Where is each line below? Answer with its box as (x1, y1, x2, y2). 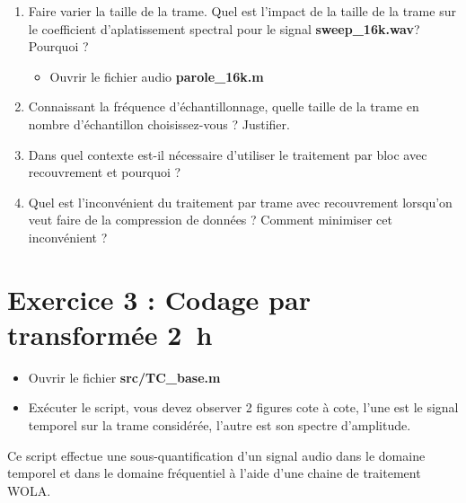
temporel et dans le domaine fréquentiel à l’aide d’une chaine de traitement (7, 463, 421, 482)
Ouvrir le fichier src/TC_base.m (28, 367, 221, 386)
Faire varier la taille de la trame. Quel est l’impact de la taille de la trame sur (28, 2, 456, 20)
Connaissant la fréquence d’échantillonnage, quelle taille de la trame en (28, 97, 419, 116)
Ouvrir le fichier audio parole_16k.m (49, 66, 264, 85)
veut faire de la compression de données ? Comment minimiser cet (28, 210, 392, 229)
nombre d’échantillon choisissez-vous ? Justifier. (28, 114, 290, 133)
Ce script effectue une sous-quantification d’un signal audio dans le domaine (7, 446, 426, 464)
